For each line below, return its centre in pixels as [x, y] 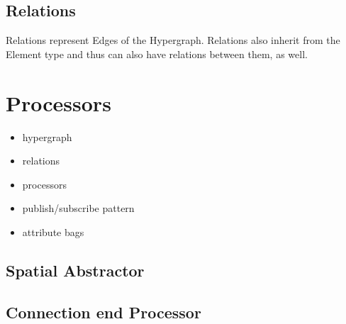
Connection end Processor [104, 312]
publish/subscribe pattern [78, 208]
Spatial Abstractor [75, 270]
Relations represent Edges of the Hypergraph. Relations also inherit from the [173, 40]
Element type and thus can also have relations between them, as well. [157, 54]
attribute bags [53, 231]
